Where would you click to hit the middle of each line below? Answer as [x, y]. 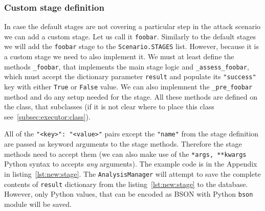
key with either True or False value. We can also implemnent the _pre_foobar [128, 87]
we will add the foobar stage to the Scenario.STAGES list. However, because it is [131, 46]
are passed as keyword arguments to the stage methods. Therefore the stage [123, 144]
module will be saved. [38, 204]
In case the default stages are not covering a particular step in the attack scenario [132, 26]
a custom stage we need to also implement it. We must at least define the [119, 56]
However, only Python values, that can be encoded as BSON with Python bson [129, 194]
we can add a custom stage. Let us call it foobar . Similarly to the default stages [130, 36]
